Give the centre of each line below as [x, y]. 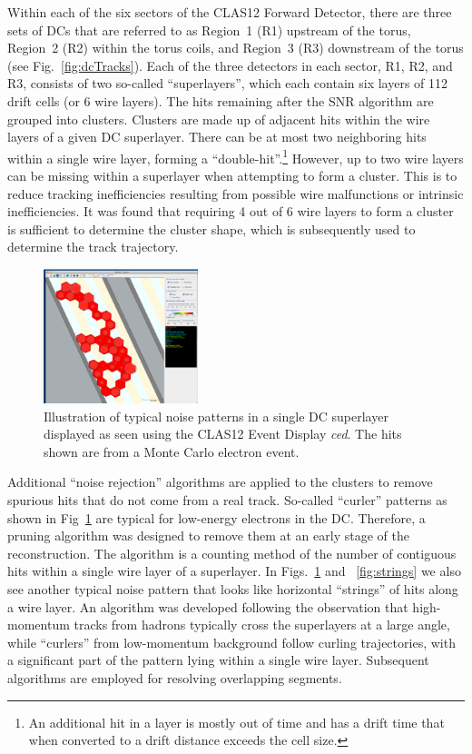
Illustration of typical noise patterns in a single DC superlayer [216, 416]
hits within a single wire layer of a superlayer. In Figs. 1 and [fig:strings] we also [234, 571]
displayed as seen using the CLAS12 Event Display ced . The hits [223, 434]
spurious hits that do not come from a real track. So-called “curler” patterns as [227, 499]
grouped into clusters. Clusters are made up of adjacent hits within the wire [219, 119]
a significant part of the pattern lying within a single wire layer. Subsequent [218, 660]
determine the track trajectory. [93, 247]
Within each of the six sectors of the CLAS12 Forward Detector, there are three [230, 12]
